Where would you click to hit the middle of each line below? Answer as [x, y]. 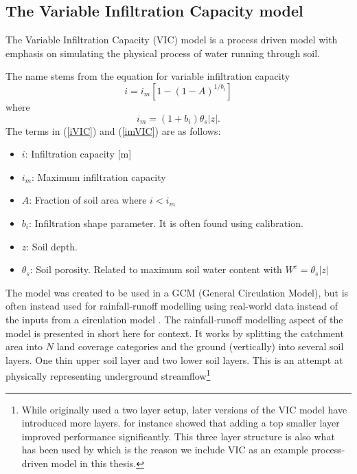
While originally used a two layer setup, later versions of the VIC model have [184, 409]
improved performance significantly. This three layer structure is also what [178, 436]
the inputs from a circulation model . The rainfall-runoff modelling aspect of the [174, 319]
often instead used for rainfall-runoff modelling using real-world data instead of [172, 306]
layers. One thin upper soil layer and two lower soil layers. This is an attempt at [174, 359]
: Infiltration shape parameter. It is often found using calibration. [166, 223]
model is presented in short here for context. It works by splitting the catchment [175, 333]
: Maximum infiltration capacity [99, 176]
